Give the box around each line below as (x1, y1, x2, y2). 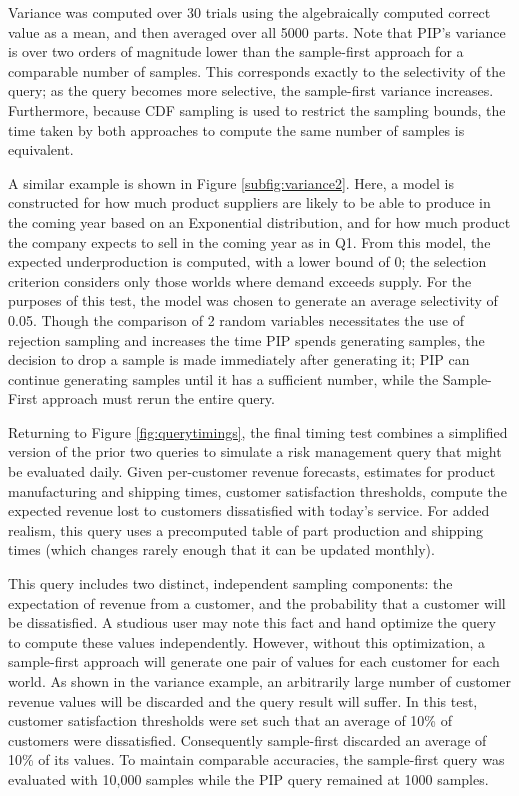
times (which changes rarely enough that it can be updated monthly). (8, 539, 435, 560)
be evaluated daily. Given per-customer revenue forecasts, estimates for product (8, 461, 496, 482)
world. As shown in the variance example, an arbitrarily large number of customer (8, 671, 511, 691)
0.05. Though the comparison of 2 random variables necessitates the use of (8, 309, 464, 330)
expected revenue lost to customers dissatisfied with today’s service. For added (8, 500, 490, 521)
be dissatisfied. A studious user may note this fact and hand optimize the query (8, 612, 496, 633)
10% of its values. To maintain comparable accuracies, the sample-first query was (8, 749, 505, 770)
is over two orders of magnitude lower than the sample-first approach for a (8, 41, 464, 62)
